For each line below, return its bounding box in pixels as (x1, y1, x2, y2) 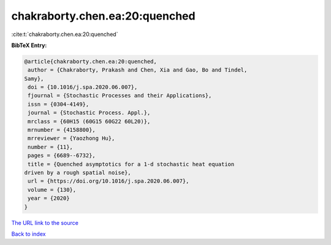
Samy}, (24, 75, 44, 82)
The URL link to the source (11, 219, 79, 226)
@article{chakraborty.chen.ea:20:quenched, (24, 58, 158, 65)
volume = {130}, (28, 186, 77, 193)
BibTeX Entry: (11, 42, 47, 49)
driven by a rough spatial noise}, (24, 169, 131, 176)
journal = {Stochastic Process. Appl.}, (28, 109, 151, 116)
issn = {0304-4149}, (28, 101, 89, 108)
